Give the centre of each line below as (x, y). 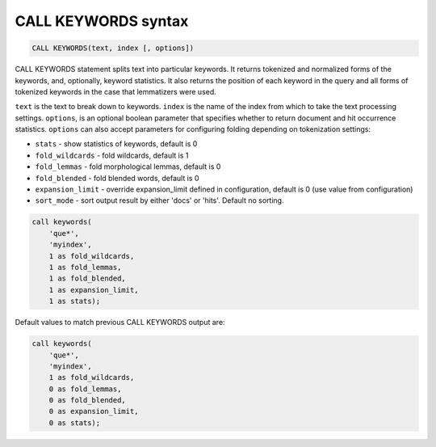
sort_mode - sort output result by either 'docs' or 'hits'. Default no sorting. (159, 200)
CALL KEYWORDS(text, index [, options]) (113, 48)
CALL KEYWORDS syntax (102, 21)
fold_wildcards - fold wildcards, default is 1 (112, 155)
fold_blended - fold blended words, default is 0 (117, 178)
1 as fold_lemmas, (85, 267)
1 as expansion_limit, (94, 290)
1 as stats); (75, 302)
